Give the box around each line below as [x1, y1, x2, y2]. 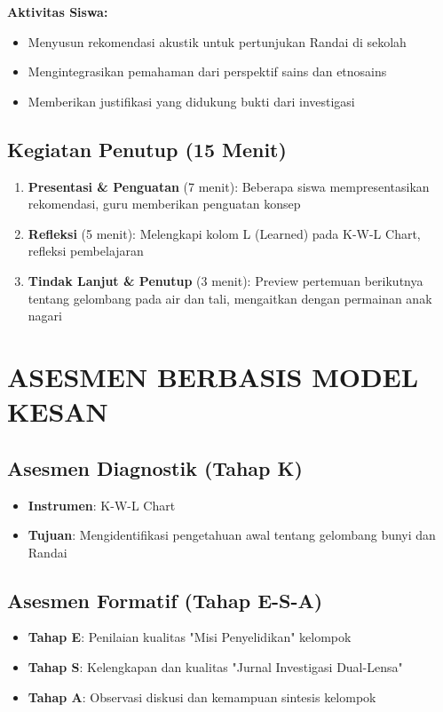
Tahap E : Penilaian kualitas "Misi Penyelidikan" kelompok [28, 628, 352, 646]
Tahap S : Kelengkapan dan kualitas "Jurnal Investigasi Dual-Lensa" [28, 658, 403, 676]
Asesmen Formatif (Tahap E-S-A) [7, 586, 323, 613]
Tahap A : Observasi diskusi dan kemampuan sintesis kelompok [28, 687, 376, 706]
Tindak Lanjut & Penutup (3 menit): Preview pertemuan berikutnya [28, 271, 423, 289]
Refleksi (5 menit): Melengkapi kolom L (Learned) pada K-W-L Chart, [28, 224, 421, 242]
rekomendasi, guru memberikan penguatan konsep [28, 194, 301, 213]
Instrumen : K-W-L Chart [28, 495, 176, 514]
